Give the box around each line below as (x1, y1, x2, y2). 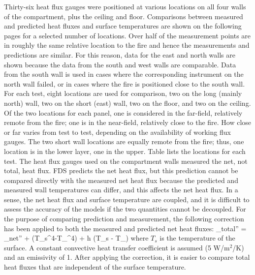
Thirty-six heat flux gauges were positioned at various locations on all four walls (4, 1, 246, 11)
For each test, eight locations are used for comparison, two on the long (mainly (4, 88, 242, 98)
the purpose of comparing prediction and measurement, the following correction (4, 214, 244, 224)
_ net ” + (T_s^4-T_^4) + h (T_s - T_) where (4, 233, 149, 243)
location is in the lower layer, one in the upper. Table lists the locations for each (4, 146, 246, 156)
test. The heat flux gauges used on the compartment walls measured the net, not (4, 155, 248, 166)
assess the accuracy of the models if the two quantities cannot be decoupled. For (4, 204, 246, 214)
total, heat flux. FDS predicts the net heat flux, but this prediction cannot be (4, 165, 238, 176)
